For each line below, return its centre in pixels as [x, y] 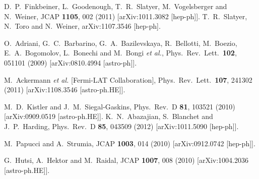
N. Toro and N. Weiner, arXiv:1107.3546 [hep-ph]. [82, 26]
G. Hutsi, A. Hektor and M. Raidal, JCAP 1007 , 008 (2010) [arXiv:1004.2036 [126, 160]
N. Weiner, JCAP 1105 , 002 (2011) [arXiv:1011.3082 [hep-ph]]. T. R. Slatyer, [126, 16]
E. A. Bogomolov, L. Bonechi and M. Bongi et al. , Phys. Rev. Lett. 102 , [120, 53]
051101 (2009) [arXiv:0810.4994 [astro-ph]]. [71, 62]
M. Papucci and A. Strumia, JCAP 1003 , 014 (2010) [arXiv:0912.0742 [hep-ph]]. [130, 143]
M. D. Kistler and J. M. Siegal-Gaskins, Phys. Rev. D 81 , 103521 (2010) [120, 106]
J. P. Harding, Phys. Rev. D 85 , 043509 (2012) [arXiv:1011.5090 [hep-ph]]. [121, 126]
